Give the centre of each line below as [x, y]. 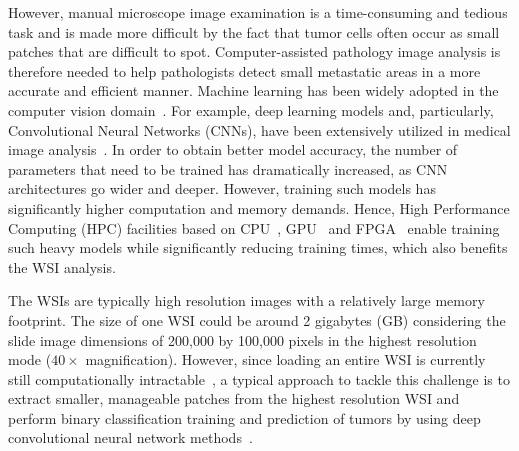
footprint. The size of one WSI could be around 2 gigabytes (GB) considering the [257, 319]
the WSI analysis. [62, 266]
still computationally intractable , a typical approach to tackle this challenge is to [259, 378]
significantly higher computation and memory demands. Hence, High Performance [259, 207]
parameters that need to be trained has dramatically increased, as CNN [228, 168]
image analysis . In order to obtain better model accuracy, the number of [233, 149]
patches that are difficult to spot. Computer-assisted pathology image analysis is [254, 51]
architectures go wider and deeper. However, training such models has [222, 188]
